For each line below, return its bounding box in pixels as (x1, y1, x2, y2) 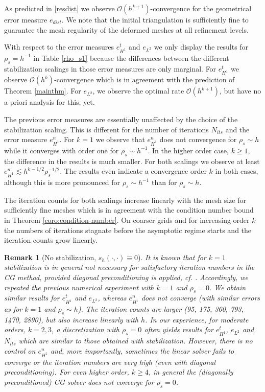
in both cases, (215, 166, 258, 176)
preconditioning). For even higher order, (4, 366, 129, 377)
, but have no (219, 85, 261, 96)
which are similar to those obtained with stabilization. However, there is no (18, 335, 253, 346)
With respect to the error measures (4, 41, 114, 52)
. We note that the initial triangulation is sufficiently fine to (61, 14, 249, 25)
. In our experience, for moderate (145, 314, 249, 325)
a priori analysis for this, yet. (4, 97, 95, 107)
